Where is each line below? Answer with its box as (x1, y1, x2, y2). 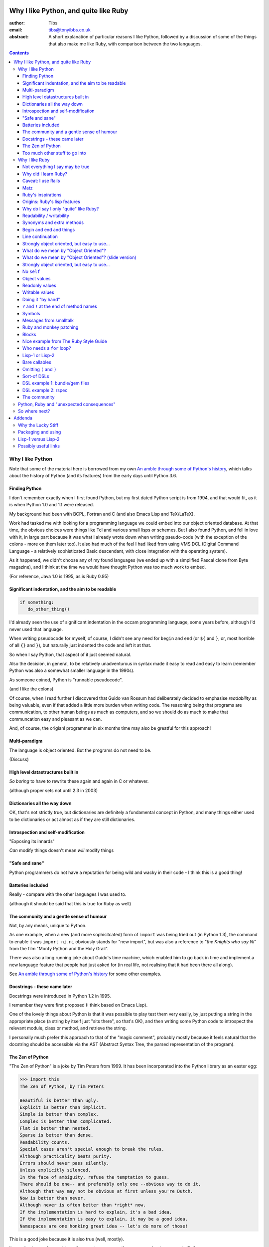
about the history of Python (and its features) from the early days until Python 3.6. (9, 473, 177, 479)
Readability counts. (19, 1139, 70, 1145)
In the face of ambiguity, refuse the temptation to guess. (19, 1174, 170, 1180)
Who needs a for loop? (22, 345, 71, 351)
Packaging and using (18, 429, 61, 435)
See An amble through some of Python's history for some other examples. (9, 971, 161, 977)
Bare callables (22, 359, 52, 365)
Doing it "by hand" (22, 296, 60, 302)
